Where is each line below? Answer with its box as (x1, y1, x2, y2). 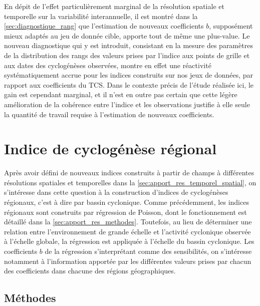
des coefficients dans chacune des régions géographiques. (4, 265, 176, 276)
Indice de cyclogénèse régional (4, 138, 217, 159)
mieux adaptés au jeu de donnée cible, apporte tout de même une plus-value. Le (4, 30, 250, 41)
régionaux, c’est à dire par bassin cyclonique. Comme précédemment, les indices (4, 197, 249, 207)
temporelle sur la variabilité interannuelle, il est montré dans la (4, 11, 198, 21)
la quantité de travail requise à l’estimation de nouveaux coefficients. (4, 109, 214, 119)
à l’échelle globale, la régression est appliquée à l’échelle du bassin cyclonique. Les (4, 236, 254, 246)
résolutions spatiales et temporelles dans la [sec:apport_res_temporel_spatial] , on (4, 177, 256, 187)
